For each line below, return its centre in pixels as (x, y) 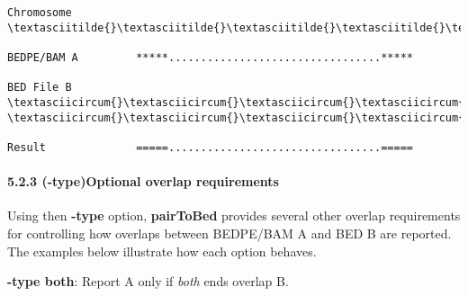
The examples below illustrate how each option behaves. (162, 251)
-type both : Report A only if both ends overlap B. (148, 281)
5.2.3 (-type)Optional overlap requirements (143, 181)
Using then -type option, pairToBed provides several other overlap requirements (234, 215)
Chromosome (40, 13)
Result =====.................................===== (211, 147)
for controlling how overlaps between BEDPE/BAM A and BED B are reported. (229, 233)
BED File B (40, 88)
